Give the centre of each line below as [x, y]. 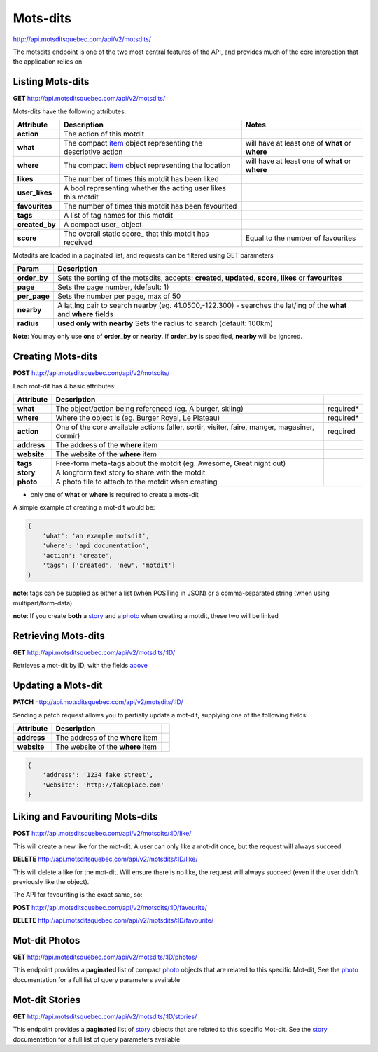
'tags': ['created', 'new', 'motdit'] [109, 566]
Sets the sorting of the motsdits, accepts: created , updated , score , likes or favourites [199, 278]
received [78, 243]
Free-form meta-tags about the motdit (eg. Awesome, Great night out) [171, 463]
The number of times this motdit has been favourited [150, 206]
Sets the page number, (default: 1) [113, 287]
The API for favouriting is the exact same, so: [78, 895]
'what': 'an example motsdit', [96, 536]
